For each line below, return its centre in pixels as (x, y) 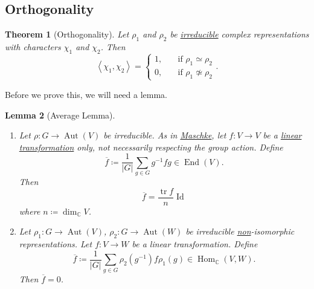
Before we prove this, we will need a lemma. (86, 94)
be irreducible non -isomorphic (240, 231)
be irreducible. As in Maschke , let (165, 135)
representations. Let (56, 244)
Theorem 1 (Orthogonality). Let (67, 34)
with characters (33, 47)
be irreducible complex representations (239, 34)
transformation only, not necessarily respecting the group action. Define (151, 147)
